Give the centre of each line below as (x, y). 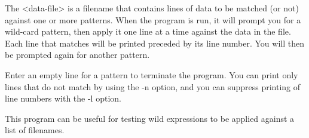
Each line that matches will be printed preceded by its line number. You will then (154, 43)
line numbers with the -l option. (63, 98)
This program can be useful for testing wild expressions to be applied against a (150, 118)
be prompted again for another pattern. (77, 55)
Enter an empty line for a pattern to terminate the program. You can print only (152, 74)
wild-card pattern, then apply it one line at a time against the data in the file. (148, 31)
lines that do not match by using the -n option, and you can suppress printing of (153, 86)
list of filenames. (35, 130)
